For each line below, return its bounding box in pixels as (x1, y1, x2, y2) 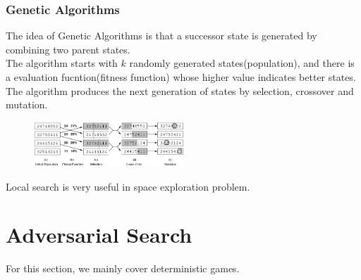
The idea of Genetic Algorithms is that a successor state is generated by (6, 28, 317, 43)
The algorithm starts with (6, 56, 118, 70)
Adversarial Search (6, 220, 192, 249)
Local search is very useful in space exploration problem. (6, 179, 250, 193)
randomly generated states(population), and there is (129, 56, 355, 70)
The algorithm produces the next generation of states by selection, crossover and (6, 83, 354, 98)
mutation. (6, 97, 48, 112)
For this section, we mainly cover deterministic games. (6, 261, 240, 276)
